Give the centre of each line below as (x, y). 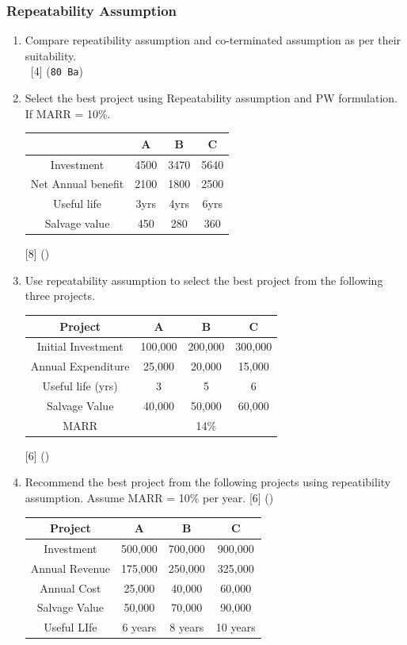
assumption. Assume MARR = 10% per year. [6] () (149, 497)
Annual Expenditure (80, 366)
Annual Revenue (70, 568)
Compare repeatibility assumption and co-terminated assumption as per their (213, 40)
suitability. (51, 55)
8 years (187, 627)
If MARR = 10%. (68, 113)
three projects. (60, 296)
